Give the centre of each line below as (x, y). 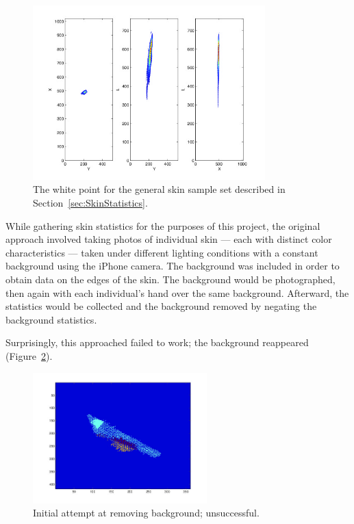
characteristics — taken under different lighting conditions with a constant (162, 252)
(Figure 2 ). (29, 355)
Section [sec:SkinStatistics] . (90, 203)
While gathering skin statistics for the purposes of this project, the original (163, 225)
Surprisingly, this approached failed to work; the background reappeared (157, 342)
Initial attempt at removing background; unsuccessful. (146, 513)
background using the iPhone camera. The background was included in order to (173, 266)
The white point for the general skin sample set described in (159, 189)
